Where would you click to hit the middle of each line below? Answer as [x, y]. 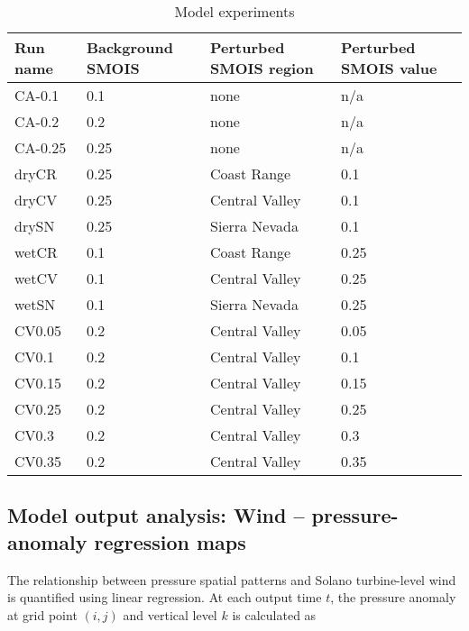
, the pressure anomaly [393, 597]
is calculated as [274, 614]
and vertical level [170, 614]
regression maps [170, 541]
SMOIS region [262, 68]
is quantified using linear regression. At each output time [165, 597]
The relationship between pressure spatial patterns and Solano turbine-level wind [232, 579]
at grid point [42, 614]
